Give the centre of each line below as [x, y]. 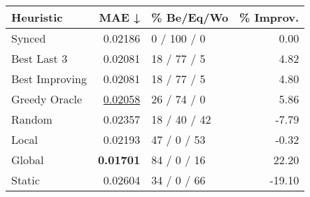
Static [26, 180]
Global [28, 160]
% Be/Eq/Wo [190, 17]
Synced [29, 38]
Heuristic [37, 17]
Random [32, 119]
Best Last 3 [40, 58]
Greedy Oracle [47, 99]
